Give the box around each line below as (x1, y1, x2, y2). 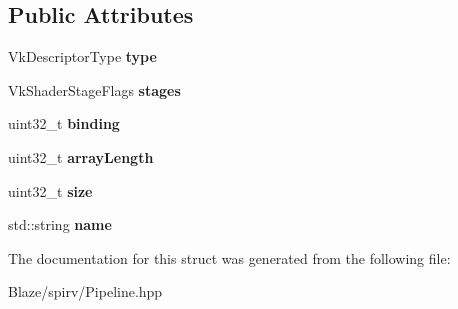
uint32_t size (8, 180, 93, 201)
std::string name (8, 214, 112, 235)
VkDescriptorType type (8, 46, 157, 67)
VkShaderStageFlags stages (8, 79, 181, 100)
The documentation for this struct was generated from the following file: (8, 247, 451, 268)
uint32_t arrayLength (8, 146, 154, 167)
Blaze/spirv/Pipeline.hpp (8, 281, 163, 302)
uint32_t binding (8, 113, 120, 134)
